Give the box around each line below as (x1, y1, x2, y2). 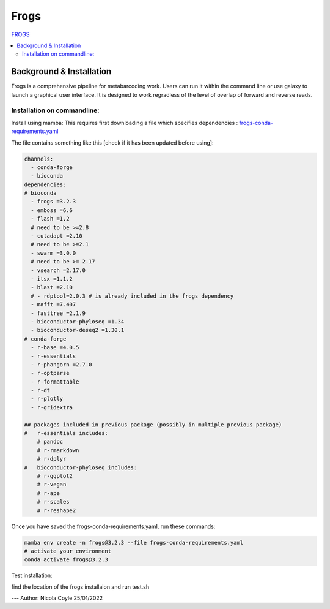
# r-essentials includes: (24, 429, 108, 437)
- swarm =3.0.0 (31, 249, 76, 257)
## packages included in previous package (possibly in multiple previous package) (24, 421, 282, 428)
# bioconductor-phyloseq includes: (24, 464, 137, 471)
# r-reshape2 (37, 507, 76, 514)
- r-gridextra (31, 404, 73, 410)
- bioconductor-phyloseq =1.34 (31, 318, 125, 325)
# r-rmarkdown (37, 447, 79, 453)
